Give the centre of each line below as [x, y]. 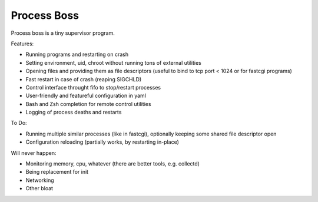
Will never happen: [34, 153]
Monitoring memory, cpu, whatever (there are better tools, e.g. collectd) [113, 164]
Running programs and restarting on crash [77, 54]
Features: [22, 44]
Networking [40, 180]
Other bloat [39, 188]
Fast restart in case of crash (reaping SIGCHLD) [84, 79]
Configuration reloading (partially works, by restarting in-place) [102, 142]
